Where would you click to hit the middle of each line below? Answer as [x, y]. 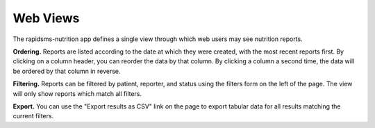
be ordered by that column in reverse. [67, 71]
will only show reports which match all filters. [77, 93]
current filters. [33, 116]
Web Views [46, 18]
